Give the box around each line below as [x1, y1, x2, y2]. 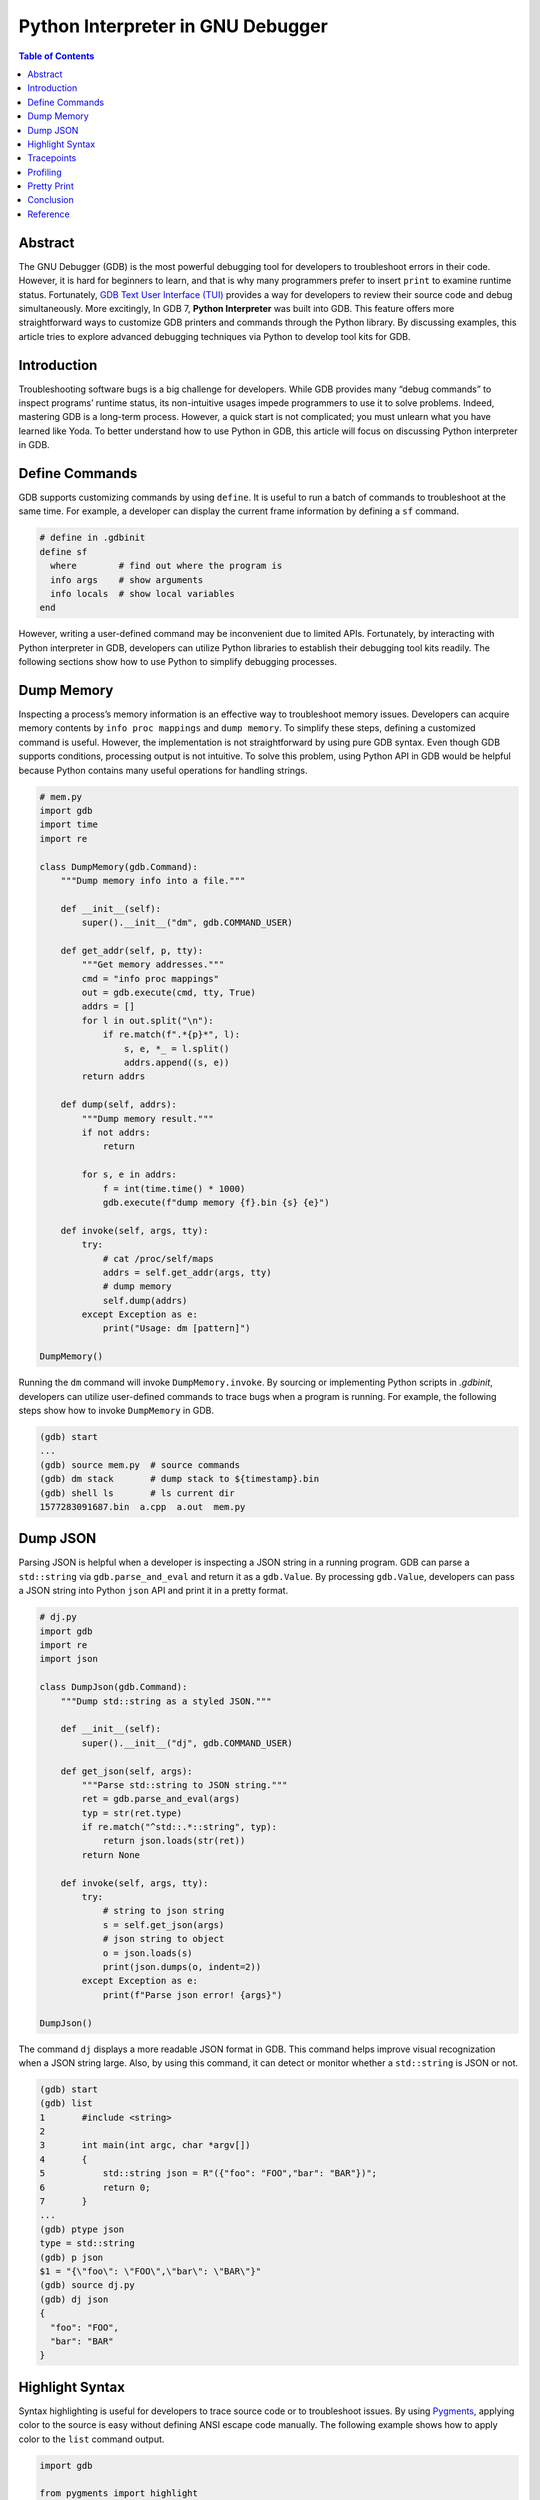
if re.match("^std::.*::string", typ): [81, 1821, 277, 1833]
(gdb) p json [39, 2251, 104, 2263]
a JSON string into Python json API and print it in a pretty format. [18, 1585, 289, 1597]
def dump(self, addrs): [60, 1099, 177, 1110]
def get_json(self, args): [60, 1765, 194, 1777]
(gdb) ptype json [39, 2223, 125, 2235]
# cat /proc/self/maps [102, 1253, 214, 1264]
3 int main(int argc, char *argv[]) [39, 2140, 251, 2151]
